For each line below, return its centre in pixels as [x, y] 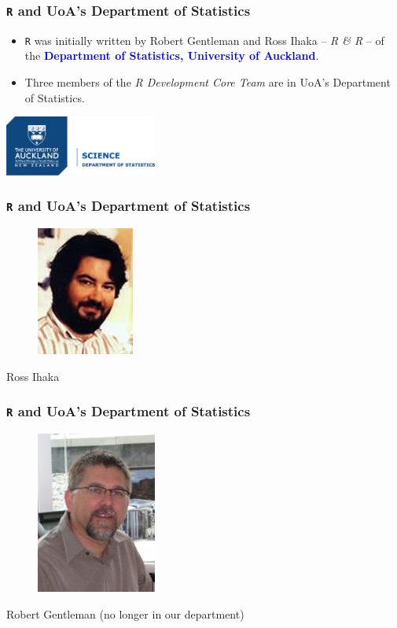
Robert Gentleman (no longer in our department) [125, 613]
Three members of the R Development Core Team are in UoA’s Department [208, 82]
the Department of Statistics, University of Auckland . [172, 55]
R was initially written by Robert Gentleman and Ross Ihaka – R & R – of [204, 40]
